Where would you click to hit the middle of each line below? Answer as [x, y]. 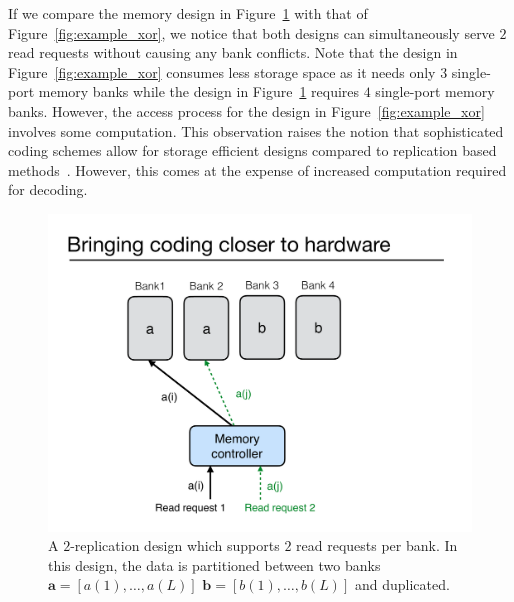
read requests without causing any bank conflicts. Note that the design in [233, 52]
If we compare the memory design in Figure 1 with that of [188, 13]
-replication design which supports [175, 545]
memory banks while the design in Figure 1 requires [199, 91]
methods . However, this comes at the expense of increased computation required [257, 169]
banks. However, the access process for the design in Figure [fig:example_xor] [246, 110]
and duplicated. [402, 584]
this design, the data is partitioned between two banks [214, 564]
